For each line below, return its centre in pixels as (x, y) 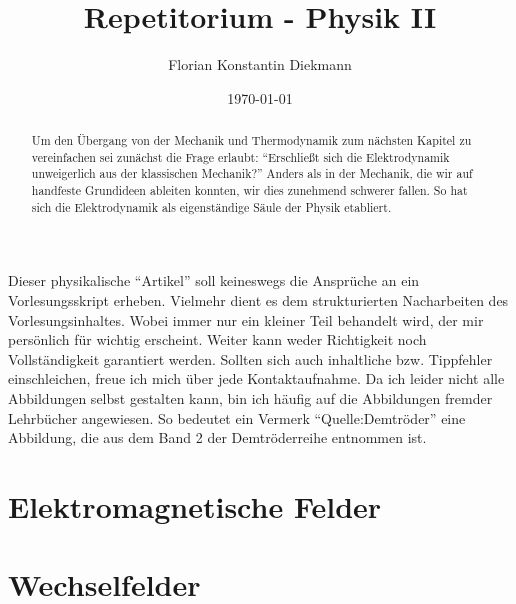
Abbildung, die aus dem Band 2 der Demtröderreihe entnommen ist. (217, 437)
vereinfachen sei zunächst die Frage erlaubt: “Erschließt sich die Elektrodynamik (240, 156)
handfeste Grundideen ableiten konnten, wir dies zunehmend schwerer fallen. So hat (249, 190)
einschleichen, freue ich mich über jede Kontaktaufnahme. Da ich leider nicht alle (256, 378)
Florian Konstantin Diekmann (260, 64)
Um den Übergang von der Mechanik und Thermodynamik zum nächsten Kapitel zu (251, 140)
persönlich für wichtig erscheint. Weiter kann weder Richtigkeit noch (217, 339)
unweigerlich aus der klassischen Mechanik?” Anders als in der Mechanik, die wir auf (252, 173)
